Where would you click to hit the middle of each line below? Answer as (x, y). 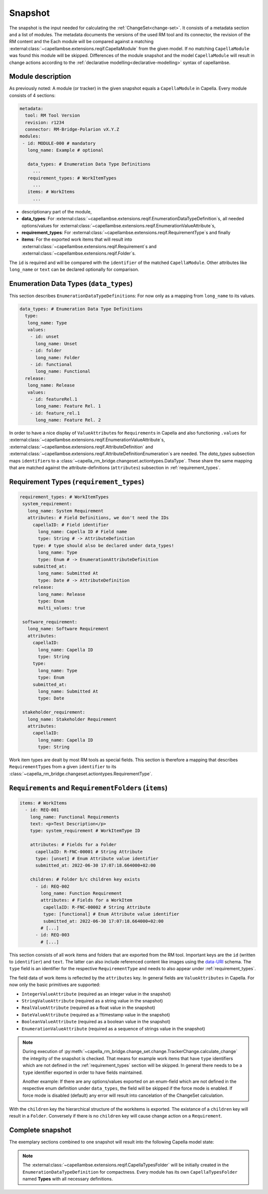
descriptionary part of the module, (57, 211)
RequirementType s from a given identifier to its (63, 767)
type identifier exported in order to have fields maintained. (83, 1072)
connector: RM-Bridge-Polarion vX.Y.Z (72, 129)
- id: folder (46, 351)
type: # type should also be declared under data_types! (103, 545)
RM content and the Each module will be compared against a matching (81, 42)
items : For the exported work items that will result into (77, 239)
